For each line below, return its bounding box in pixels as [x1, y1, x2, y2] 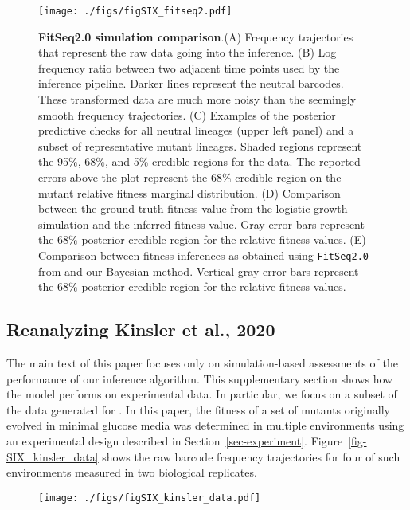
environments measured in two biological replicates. [6, 464, 257, 481]
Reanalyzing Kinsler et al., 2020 [6, 317, 275, 342]
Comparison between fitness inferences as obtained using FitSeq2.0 [38, 246, 369, 263]
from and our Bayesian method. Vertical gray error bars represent [38, 262, 359, 279]
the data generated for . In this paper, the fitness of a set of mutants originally [6, 401, 390, 418]
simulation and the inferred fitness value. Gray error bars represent [38, 215, 365, 232]
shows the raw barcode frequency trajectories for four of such [102, 448, 400, 465]
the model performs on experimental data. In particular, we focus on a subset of [6, 386, 397, 402]
